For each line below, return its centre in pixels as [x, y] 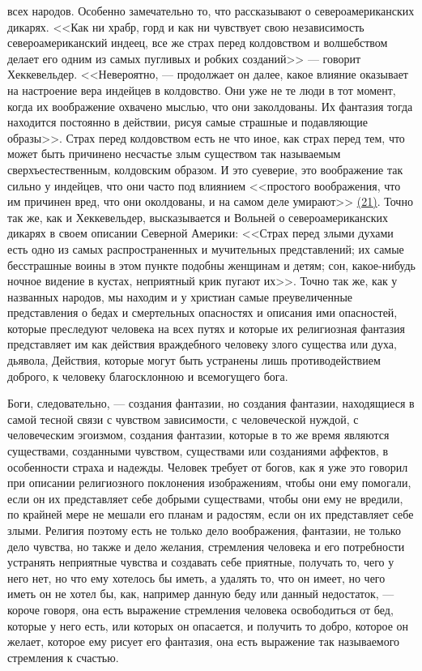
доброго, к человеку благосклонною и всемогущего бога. [148, 376]
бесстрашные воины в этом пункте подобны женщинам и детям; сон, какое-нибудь [211, 265]
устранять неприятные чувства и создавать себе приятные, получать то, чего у [201, 562]
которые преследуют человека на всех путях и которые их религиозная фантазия [206, 328]
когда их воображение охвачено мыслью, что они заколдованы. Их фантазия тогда [210, 106]
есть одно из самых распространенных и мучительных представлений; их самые [206, 248]
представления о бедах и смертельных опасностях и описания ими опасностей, [202, 312]
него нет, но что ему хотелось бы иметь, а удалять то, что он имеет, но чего [196, 577]
